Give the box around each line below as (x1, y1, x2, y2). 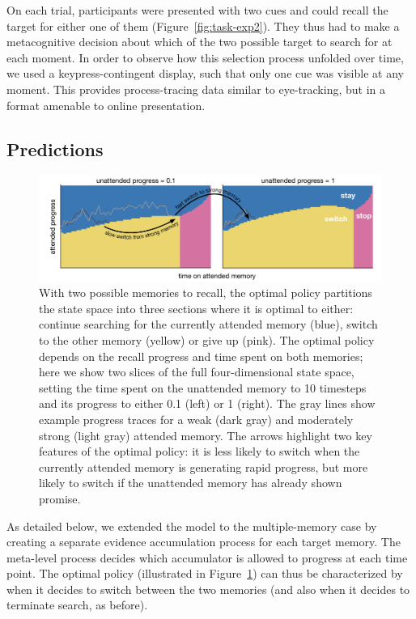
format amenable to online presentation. (6, 96, 206, 113)
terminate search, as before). (6, 596, 148, 613)
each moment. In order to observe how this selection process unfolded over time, (6, 49, 404, 66)
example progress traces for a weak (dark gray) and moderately (39, 410, 354, 427)
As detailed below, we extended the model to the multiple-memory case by (6, 517, 377, 534)
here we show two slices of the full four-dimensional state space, (39, 363, 354, 380)
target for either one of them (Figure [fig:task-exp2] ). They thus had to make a (6, 17, 400, 34)
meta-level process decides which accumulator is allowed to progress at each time (6, 549, 408, 566)
